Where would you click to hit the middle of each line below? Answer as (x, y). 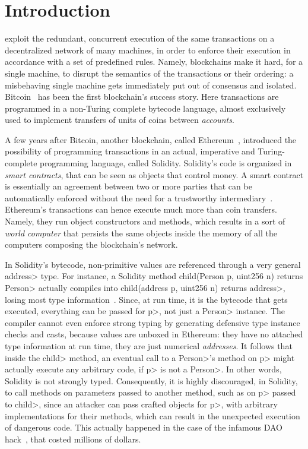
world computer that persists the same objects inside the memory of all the (141, 233)
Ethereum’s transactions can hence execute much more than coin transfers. (141, 209)
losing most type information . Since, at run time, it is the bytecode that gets (146, 299)
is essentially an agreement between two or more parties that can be (128, 186)
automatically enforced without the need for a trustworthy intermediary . (139, 197)
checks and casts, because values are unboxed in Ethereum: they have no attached (154, 334)
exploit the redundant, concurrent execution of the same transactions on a (140, 38)
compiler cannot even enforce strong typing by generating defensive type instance (153, 322)
